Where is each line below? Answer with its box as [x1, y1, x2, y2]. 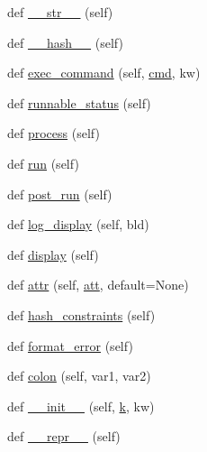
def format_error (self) [7, 336, 133, 355]
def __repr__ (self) [7, 427, 121, 446]
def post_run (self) [7, 184, 112, 203]
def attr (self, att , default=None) [7, 275, 189, 294]
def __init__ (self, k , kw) [7, 396, 155, 415]
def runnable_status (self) [7, 93, 151, 112]
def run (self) [7, 153, 79, 172]
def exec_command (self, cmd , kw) [7, 63, 201, 82]
